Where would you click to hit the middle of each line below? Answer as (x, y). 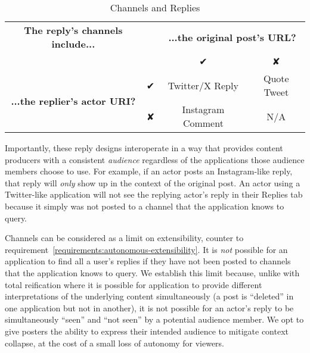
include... (73, 44)
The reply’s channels (73, 30)
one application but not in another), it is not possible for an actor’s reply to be (149, 307)
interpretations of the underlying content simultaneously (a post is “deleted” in (149, 296)
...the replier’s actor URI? (73, 101)
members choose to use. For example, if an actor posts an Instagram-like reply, (149, 171)
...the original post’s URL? (232, 37)
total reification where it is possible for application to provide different (134, 284)
